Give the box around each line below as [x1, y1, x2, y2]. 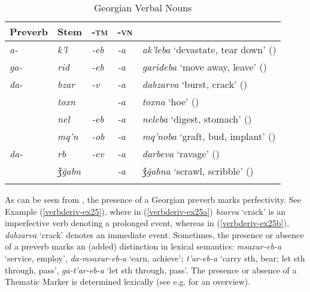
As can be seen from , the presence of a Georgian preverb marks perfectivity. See [5, 193, 301, 205]
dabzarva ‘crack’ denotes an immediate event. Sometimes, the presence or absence [5, 228, 304, 241]
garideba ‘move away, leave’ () [142, 60, 267, 74]
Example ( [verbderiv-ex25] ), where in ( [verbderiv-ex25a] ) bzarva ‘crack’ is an [5, 205, 286, 217]
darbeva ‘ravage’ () [142, 147, 220, 160]
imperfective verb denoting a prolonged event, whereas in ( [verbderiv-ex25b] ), [5, 217, 289, 229]
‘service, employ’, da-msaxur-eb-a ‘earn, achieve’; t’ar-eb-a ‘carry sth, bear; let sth [5, 251, 305, 264]
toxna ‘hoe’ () [142, 95, 199, 108]
